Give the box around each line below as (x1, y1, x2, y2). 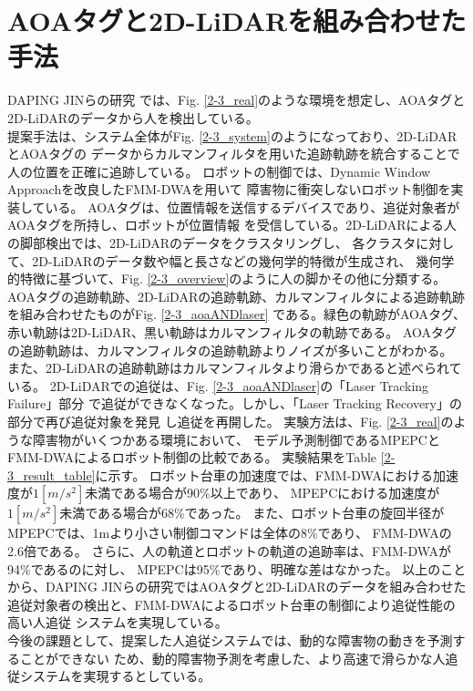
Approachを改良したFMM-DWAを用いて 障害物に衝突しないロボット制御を (7, 180, 451, 199)
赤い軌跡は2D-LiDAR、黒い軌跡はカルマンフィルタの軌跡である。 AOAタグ (7, 323, 458, 342)
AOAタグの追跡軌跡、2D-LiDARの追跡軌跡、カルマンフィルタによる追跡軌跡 (7, 286, 466, 305)
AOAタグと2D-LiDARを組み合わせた (7, 2, 467, 39)
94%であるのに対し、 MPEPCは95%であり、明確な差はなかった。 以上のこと (7, 559, 467, 578)
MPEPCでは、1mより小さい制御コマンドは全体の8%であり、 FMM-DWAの (7, 523, 452, 542)
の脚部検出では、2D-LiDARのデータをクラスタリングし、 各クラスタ (7, 233, 416, 253)
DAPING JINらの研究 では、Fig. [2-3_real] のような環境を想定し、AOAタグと (7, 90, 466, 109)
